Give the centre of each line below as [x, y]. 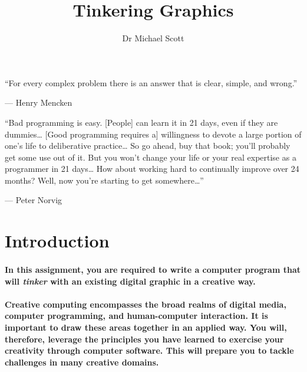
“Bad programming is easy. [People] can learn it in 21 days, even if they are [141, 122]
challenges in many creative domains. [82, 362]
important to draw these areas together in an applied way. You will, [146, 327]
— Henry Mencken [39, 102]
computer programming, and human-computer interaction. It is [136, 316]
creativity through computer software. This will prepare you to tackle [149, 350]
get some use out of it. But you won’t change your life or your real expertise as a [151, 157]
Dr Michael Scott [153, 38]
